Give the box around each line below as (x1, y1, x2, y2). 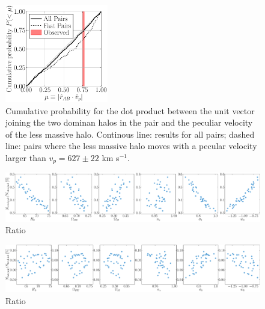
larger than (5, 151, 46, 164)
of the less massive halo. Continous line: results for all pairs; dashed (5, 127, 255, 140)
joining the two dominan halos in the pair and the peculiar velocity (5, 116, 253, 129)
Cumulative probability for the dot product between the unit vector (5, 104, 255, 117)
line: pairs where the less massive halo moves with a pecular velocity (5, 139, 257, 152)
